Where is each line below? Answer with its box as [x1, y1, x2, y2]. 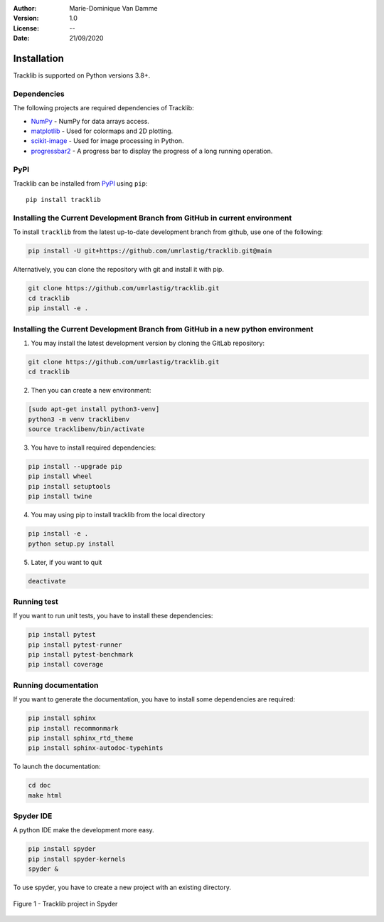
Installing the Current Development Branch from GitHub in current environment [13, 213, 292, 223]
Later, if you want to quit [31, 558, 102, 566]
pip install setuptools [28, 482, 112, 490]
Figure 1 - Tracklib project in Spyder [13, 899, 118, 908]
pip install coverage [28, 660, 104, 669]
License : [13, 23, 39, 32]
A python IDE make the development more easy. [13, 826, 154, 834]
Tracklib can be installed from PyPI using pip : [13, 179, 148, 188]
